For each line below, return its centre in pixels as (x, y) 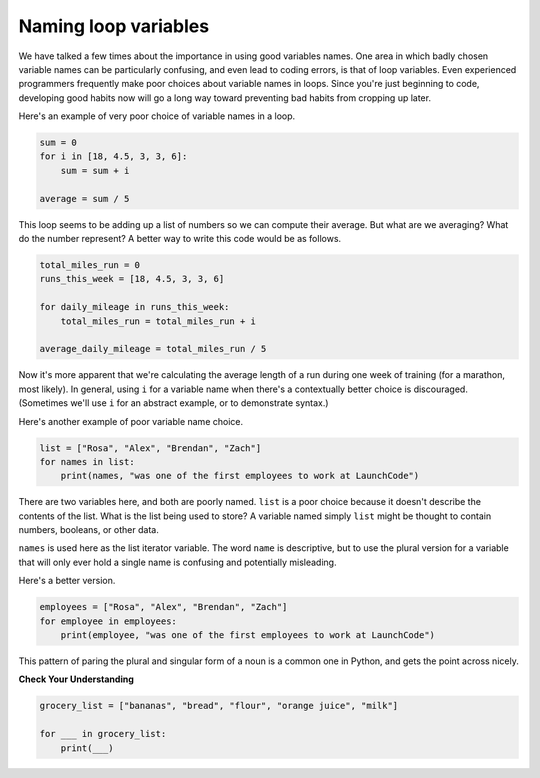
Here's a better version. (67, 581)
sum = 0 (58, 143)
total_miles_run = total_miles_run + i (158, 321)
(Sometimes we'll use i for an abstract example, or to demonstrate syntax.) (173, 403)
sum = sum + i (95, 170)
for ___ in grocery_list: (103, 734)
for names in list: (87, 461)
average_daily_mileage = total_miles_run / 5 (153, 349)
